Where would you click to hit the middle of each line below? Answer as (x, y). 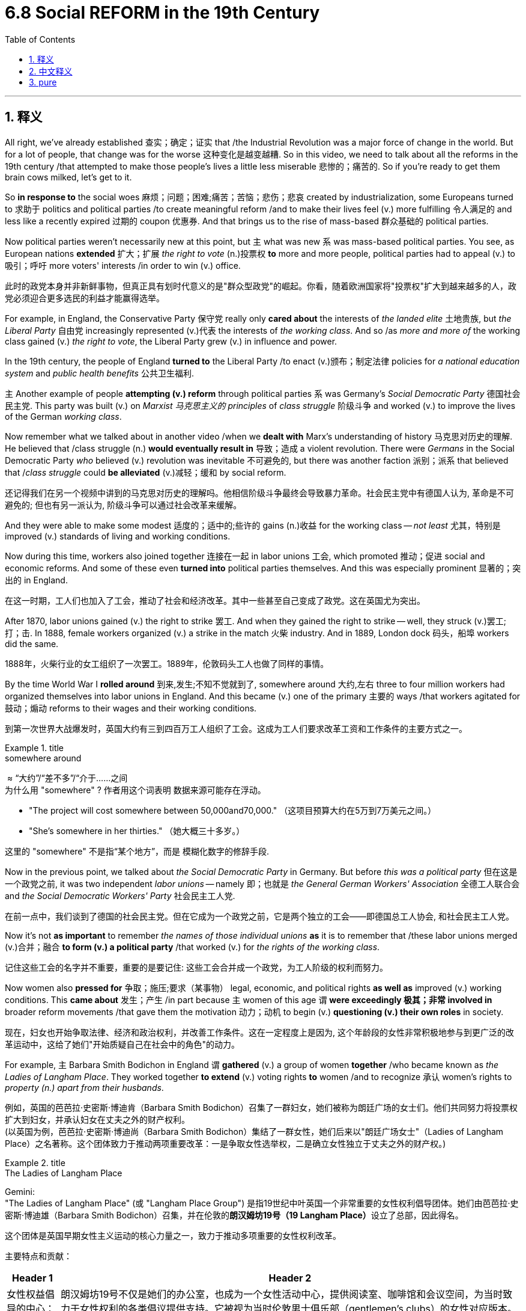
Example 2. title (35, 1162)
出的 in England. (36, 580)
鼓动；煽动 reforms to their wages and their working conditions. (131, 708)
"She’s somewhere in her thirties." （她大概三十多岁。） (137, 831)
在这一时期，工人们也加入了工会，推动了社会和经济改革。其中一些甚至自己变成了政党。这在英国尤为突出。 (215, 600)
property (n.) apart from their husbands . (84, 1087)
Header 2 (290, 1278)
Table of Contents (40, 39)
